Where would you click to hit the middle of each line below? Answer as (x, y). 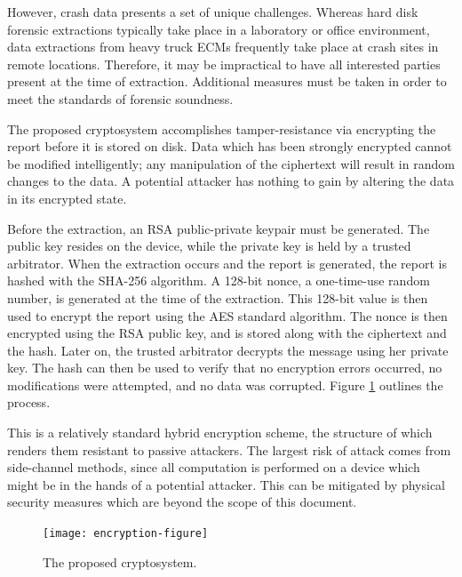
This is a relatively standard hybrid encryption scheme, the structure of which (220, 433)
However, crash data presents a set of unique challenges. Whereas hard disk (213, 12)
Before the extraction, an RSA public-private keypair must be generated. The (219, 228)
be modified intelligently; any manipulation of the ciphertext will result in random (231, 163)
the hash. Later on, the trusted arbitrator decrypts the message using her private (228, 350)
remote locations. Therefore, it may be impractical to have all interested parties (224, 64)
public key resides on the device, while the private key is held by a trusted (209, 246)
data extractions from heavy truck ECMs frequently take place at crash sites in (223, 47)
